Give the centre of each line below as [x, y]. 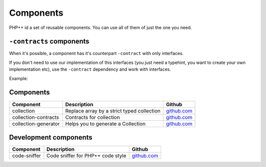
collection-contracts [35, 117]
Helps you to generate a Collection [105, 124]
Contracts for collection [93, 117]
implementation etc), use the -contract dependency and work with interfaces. [90, 69]
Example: [18, 78]
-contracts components [49, 42]
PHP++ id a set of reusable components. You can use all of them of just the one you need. [100, 28]
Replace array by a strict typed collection [113, 111]
